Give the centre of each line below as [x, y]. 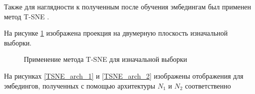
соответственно [208, 85]
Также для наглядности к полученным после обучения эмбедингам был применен [127, 6]
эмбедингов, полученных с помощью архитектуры [80, 85]
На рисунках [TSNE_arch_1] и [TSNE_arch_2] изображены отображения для [124, 75]
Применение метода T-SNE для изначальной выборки [106, 59]
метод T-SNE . [27, 16]
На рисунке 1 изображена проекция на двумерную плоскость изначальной [116, 33]
